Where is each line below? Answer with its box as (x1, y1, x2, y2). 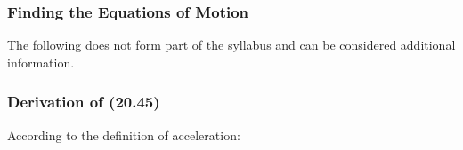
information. (7, 52, 75, 71)
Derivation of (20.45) (7, 91, 160, 113)
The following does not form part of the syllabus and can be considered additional (7, 36, 456, 54)
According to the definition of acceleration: (7, 125, 240, 144)
